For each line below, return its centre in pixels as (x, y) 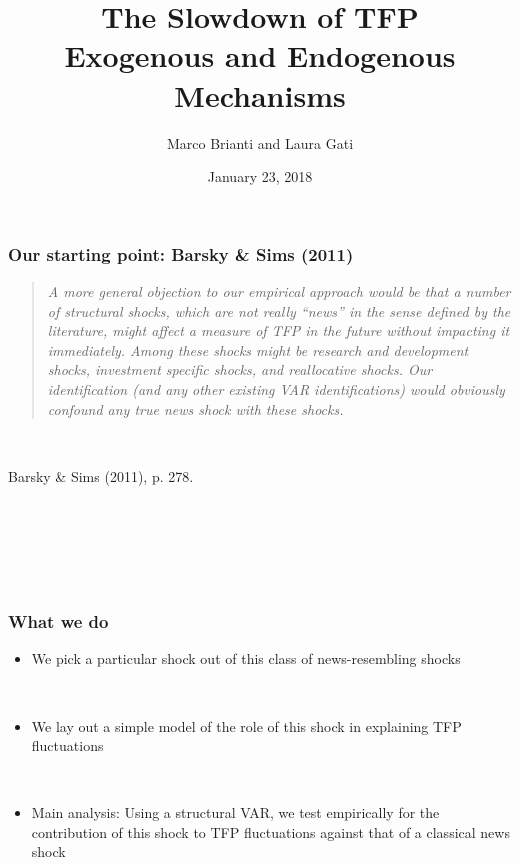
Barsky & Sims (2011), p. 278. (101, 475)
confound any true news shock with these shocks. (195, 408)
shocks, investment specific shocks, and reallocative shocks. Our (240, 369)
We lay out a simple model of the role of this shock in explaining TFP (246, 725)
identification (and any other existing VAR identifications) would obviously (276, 388)
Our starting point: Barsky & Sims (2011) (181, 253)
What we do (58, 621)
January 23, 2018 (260, 176)
